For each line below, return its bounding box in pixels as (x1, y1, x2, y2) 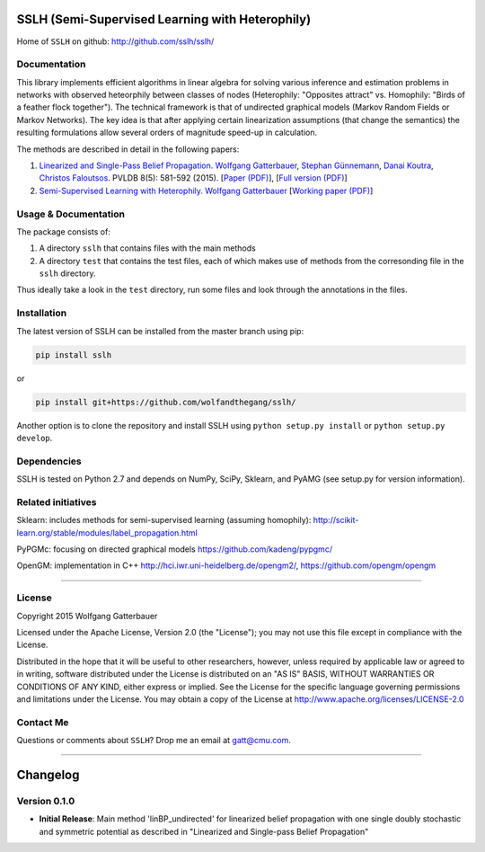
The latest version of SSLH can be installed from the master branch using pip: (16, 325, 304, 336)
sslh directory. (39, 268, 96, 279)
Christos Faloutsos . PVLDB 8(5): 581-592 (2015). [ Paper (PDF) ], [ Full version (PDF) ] (39, 173, 348, 183)
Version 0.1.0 (16, 794, 75, 807)
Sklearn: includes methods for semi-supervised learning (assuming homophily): (16, 515, 312, 526)
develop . (16, 432, 53, 443)
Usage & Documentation (16, 208, 126, 220)
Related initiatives (16, 495, 97, 508)
